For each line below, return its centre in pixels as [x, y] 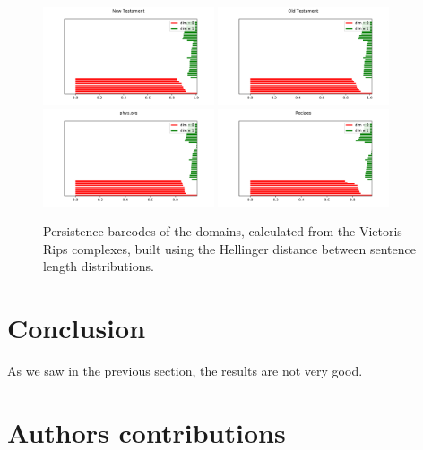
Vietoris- [383, 231]
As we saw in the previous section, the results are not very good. [185, 371]
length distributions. [99, 266]
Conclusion [77, 328]
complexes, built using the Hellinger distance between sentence [244, 248]
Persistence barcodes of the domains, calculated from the [199, 231]
